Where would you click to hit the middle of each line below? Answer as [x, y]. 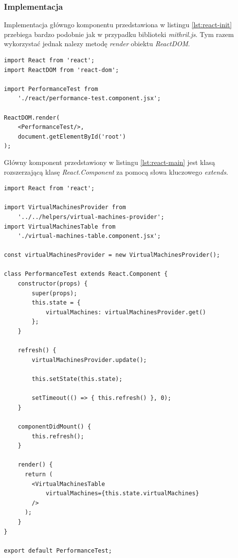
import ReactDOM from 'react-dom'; [62, 70]
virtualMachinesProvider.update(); [89, 360]
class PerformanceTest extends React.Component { [86, 274]
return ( [39, 474]
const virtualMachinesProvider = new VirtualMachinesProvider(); [112, 255]
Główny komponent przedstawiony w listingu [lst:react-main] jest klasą [110, 162]
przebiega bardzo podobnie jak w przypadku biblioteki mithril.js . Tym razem [119, 34]
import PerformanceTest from [51, 89]
